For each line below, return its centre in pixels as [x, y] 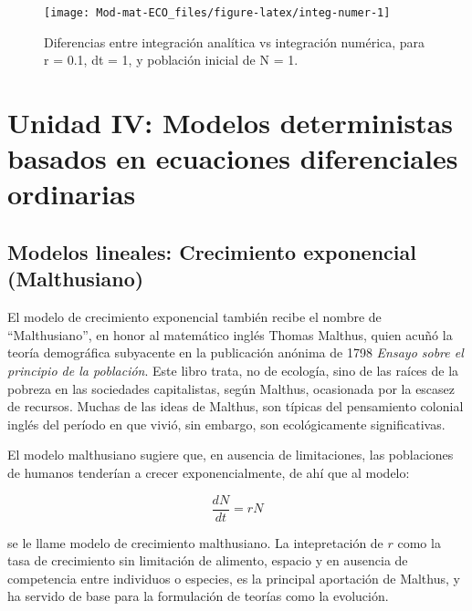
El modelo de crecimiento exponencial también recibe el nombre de [194, 317]
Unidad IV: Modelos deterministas [231, 123]
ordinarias [72, 194]
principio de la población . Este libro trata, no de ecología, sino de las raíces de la [233, 370]
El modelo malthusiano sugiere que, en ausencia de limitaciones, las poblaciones [231, 455]
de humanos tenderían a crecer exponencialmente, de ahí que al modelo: [209, 472]
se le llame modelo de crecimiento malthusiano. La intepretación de [195, 542]
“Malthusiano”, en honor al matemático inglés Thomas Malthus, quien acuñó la [230, 334]
